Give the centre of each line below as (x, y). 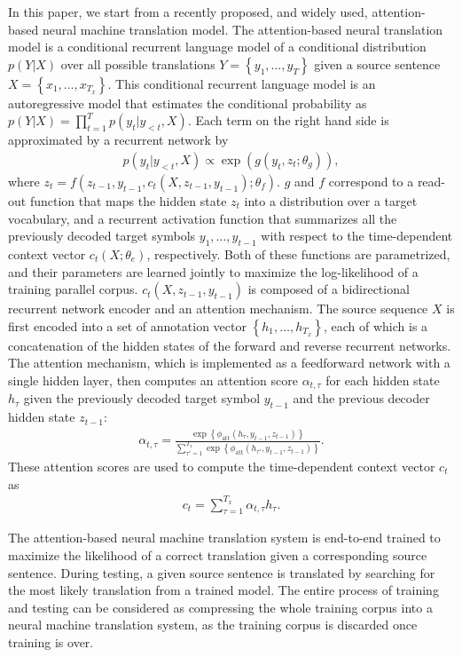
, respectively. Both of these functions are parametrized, (298, 253)
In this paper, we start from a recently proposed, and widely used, (188, 12)
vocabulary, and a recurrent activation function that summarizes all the (203, 218)
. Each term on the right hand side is (288, 120)
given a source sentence (377, 63)
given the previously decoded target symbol (142, 398)
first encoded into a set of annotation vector (127, 325)
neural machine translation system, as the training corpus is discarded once (213, 625)
